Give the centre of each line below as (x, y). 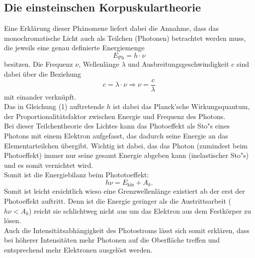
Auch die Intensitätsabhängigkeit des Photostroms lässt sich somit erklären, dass (127, 230)
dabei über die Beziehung (43, 74)
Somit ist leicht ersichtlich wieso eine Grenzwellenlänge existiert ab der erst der (125, 191)
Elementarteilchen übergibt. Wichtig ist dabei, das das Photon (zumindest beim (126, 145)
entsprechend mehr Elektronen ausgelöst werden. (78, 250)
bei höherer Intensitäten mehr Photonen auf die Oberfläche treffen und (112, 240)
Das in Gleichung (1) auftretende (54, 106)
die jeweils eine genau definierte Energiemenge (74, 48)
